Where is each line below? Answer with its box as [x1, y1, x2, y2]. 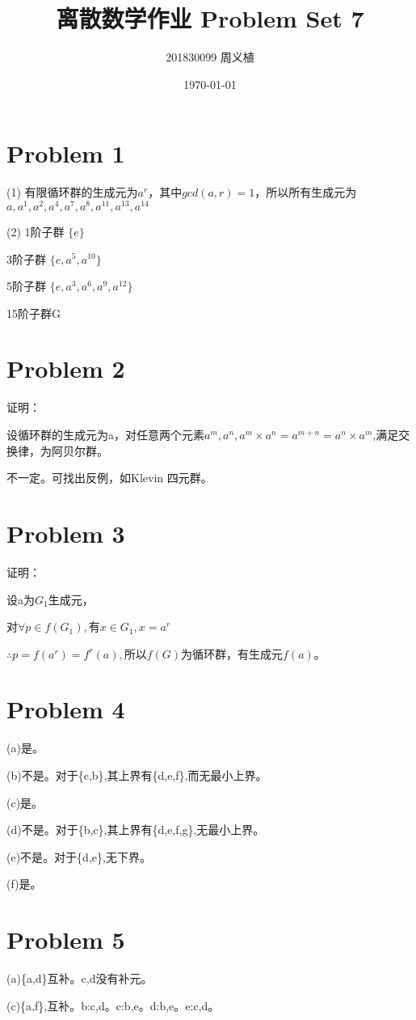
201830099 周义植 [166, 49, 254, 66]
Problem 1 [6, 137, 125, 170]
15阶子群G [6, 304, 61, 321]
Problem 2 [6, 352, 125, 385]
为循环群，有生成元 [181, 645, 284, 662]
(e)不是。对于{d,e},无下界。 [6, 848, 151, 865]
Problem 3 [6, 516, 125, 549]
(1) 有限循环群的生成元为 [6, 184, 138, 201]
